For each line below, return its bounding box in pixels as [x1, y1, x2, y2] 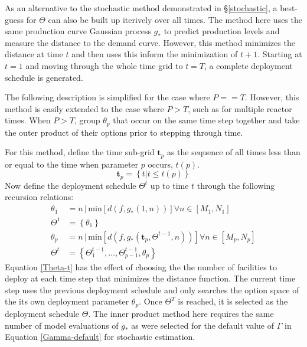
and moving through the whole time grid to [25, 59, 183, 71]
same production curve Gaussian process [5, 25, 151, 37]
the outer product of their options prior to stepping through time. [5, 126, 243, 138]
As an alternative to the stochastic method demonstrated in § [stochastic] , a [5, 2, 277, 14]
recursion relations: [5, 191, 74, 203]
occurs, [148, 158, 173, 170]
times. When [5, 114, 51, 126]
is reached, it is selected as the [178, 295, 288, 307]
